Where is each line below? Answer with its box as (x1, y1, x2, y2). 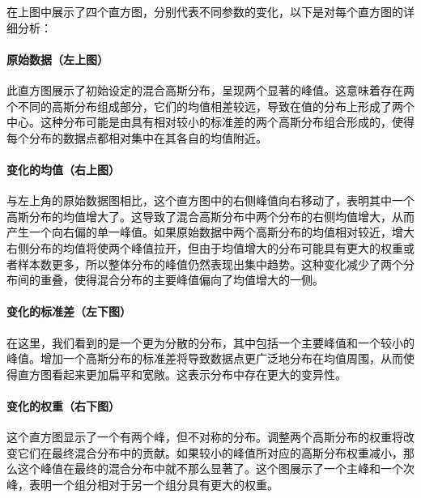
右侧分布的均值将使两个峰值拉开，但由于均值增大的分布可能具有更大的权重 (6, 239, 403, 256)
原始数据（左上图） (6, 50, 108, 67)
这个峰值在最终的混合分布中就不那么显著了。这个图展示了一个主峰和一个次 (17, 460, 415, 477)
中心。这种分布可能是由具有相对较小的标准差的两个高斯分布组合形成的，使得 (6, 113, 415, 130)
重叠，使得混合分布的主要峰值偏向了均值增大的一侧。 (40, 271, 324, 288)
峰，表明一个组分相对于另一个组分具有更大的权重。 (6, 475, 279, 492)
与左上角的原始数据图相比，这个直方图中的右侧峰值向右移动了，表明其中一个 (6, 192, 415, 209)
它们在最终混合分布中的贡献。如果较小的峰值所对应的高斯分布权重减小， (17, 444, 403, 461)
